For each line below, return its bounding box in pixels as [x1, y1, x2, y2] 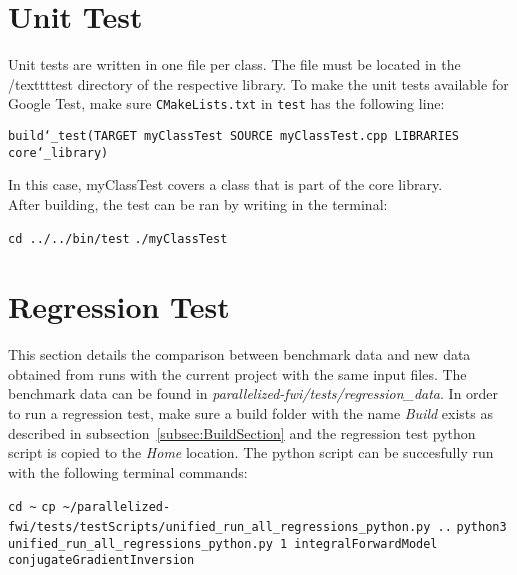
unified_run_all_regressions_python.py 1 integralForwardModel [8, 536, 438, 551]
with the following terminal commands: [8, 461, 248, 482]
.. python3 [437, 520, 507, 535]
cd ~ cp [8, 500, 56, 515]
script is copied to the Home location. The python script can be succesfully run [8, 442, 494, 463]
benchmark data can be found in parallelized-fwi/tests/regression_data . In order [8, 383, 499, 404]
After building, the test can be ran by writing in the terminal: [8, 193, 388, 214]
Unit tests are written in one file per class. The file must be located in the [8, 54, 461, 75]
